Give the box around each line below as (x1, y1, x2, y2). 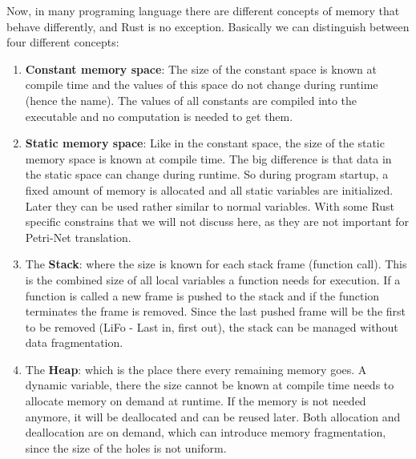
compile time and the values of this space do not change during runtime (25, 76, 378, 93)
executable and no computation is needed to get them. (25, 107, 293, 124)
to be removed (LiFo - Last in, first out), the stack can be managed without (25, 318, 398, 335)
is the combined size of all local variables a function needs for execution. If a (25, 271, 401, 288)
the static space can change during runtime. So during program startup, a (25, 166, 389, 183)
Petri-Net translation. (25, 228, 131, 245)
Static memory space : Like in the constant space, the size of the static (25, 135, 385, 151)
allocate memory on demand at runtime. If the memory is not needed (25, 393, 366, 409)
